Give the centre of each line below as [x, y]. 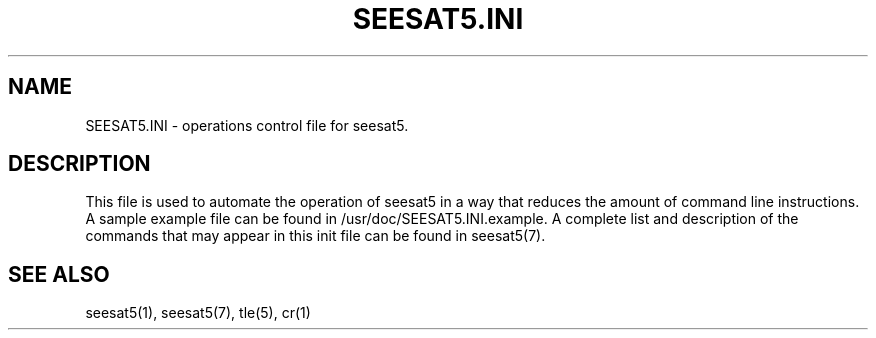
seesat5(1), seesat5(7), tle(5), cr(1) [198, 313]
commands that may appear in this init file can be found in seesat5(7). [315, 236]
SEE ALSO [59, 274]
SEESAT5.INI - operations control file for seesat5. [247, 125]
